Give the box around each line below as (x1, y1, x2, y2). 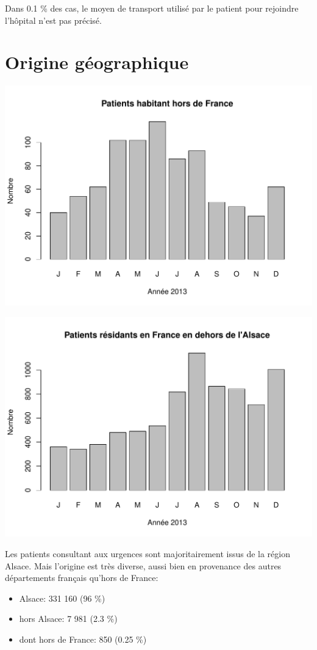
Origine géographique (5, 49, 189, 75)
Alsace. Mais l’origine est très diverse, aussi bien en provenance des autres (5, 559, 282, 572)
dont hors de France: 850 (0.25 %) (19, 633, 147, 646)
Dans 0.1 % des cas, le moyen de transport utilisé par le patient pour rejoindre (5, 2, 299, 14)
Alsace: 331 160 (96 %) (19, 591, 105, 604)
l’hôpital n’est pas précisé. (5, 13, 102, 26)
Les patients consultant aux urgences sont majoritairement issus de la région (5, 547, 290, 560)
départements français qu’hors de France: (5, 571, 158, 584)
